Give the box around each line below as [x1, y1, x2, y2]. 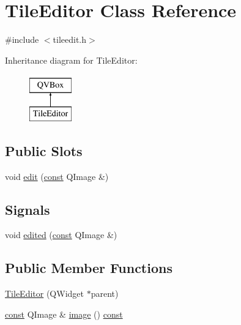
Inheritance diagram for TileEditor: [5, 53, 138, 66]
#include [5, 33, 39, 46]
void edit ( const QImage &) [5, 170, 109, 182]
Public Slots [5, 141, 83, 160]
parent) [91, 287, 119, 300]
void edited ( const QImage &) [5, 228, 117, 241]
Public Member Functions [5, 258, 172, 277]
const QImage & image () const [5, 307, 123, 320]
